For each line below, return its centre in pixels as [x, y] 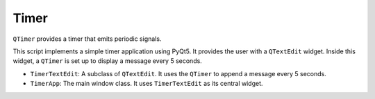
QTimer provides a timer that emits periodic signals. [87, 39]
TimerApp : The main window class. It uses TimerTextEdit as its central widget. [147, 84]
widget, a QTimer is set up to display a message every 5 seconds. [108, 61]
